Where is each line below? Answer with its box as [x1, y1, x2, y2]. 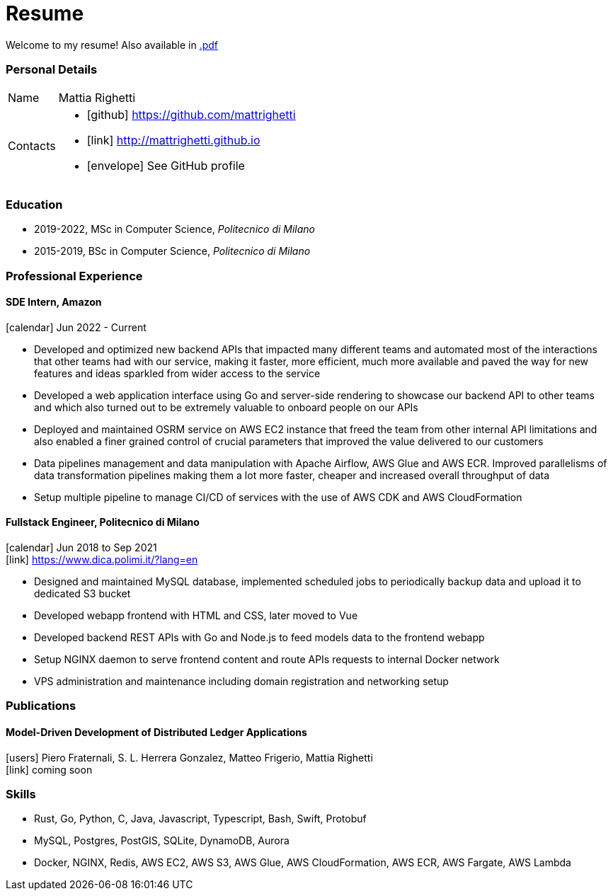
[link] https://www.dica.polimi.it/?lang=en [6, 553, 198, 566]
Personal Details [6, 62, 98, 77]
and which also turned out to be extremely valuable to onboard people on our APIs [34, 401, 418, 413]
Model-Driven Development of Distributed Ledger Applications [6, 726, 307, 739]
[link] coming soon [6, 763, 93, 776]
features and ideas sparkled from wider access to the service [34, 367, 321, 379]
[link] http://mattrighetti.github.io [86, 132, 260, 147]
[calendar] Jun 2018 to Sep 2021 [6, 541, 157, 554]
